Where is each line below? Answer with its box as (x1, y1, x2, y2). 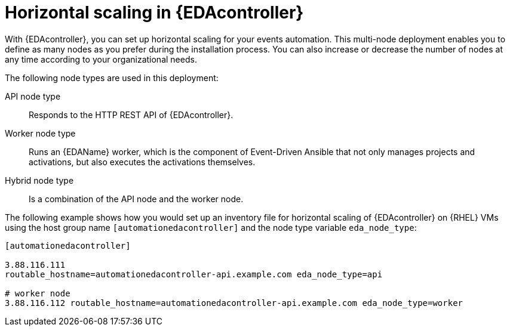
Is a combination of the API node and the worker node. (29, 193, 244, 204)
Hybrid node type (5, 175, 74, 185)
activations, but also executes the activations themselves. (29, 156, 256, 167)
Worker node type (5, 128, 76, 138)
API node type (5, 91, 61, 101)
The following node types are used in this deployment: (5, 72, 219, 83)
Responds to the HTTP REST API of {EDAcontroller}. (29, 109, 234, 120)
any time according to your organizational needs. (5, 54, 197, 64)
